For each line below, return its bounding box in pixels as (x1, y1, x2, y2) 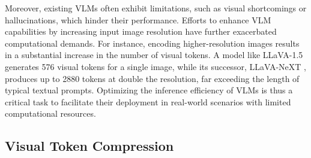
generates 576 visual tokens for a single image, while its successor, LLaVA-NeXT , (5, 60, 306, 72)
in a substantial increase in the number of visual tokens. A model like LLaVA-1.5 (5, 48, 303, 61)
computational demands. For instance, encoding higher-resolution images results (5, 37, 300, 49)
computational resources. (5, 107, 96, 120)
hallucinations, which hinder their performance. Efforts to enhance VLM (5, 13, 271, 26)
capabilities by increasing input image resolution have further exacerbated (5, 25, 277, 38)
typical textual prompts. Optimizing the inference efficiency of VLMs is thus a (5, 84, 293, 96)
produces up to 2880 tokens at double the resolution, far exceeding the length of (5, 72, 300, 84)
